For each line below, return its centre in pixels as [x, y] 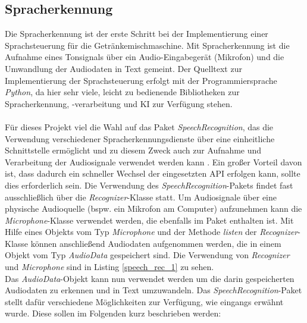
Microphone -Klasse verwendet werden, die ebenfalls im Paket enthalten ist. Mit [149, 220]
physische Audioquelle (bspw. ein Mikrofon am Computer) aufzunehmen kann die [153, 208]
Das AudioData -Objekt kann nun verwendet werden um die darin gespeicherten [150, 278]
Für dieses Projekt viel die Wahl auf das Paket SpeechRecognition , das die [139, 126]
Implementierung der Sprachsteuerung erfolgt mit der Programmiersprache [141, 80]
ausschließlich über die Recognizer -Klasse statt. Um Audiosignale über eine [141, 197]
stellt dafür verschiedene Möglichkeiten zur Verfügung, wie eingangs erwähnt [144, 301]
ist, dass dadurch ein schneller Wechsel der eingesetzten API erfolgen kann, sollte [153, 173]
